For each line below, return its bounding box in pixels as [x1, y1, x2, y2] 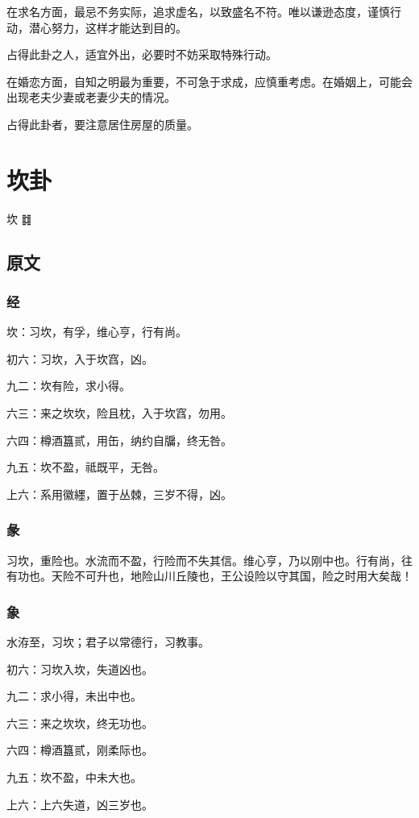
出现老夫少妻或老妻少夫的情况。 [6, 89, 176, 106]
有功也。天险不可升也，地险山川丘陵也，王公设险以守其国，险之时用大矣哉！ [6, 567, 413, 584]
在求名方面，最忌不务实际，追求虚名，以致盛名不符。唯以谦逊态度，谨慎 [6, 3, 390, 19]
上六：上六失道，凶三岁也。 [6, 795, 153, 812]
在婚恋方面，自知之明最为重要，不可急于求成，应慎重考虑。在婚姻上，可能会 [6, 73, 413, 89]
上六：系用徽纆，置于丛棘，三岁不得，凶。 [6, 485, 232, 502]
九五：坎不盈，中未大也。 [6, 769, 142, 786]
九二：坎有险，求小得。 [6, 377, 131, 394]
